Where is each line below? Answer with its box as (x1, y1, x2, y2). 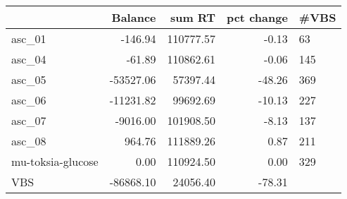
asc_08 (11, 133, 46, 149)
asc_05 (11, 71, 46, 88)
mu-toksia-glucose (11, 153, 99, 169)
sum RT (170, 9, 215, 25)
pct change (226, 9, 288, 25)
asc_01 (11, 30, 46, 47)
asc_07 (11, 112, 46, 128)
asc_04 (11, 51, 46, 67)
